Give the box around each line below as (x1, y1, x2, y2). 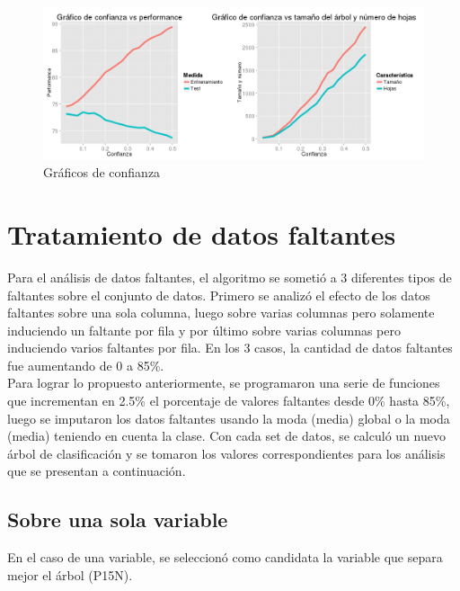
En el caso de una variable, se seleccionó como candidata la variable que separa (7, 548, 443, 567)
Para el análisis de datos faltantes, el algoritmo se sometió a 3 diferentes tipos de (7, 267, 452, 286)
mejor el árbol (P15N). (7, 565, 133, 584)
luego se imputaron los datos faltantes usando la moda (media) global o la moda (7, 408, 450, 427)
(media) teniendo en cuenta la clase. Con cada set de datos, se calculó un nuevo (7, 426, 446, 445)
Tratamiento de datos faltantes (7, 215, 396, 252)
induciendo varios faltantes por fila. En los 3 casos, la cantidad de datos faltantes (7, 338, 453, 357)
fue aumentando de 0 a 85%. (7, 355, 164, 374)
